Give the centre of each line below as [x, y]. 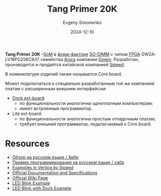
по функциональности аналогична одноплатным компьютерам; [86, 103]
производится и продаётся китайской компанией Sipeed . [65, 64]
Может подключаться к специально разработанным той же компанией [80, 83]
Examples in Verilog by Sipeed [43, 167]
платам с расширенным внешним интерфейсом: [56, 88]
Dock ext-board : [29, 98]
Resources [27, 144]
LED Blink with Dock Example [42, 188]
